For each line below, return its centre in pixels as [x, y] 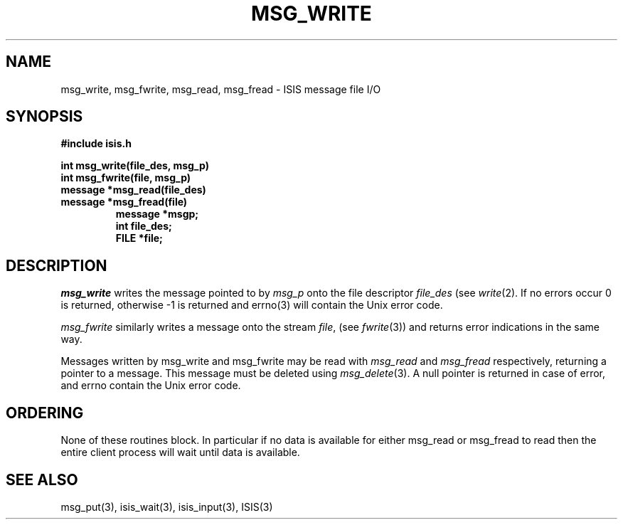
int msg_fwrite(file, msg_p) [126, 178]
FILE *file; [139, 238]
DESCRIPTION [57, 265]
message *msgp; [157, 214]
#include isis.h [96, 144]
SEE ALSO [42, 479]
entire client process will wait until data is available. [180, 452]
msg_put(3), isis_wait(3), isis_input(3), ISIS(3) [167, 507]
